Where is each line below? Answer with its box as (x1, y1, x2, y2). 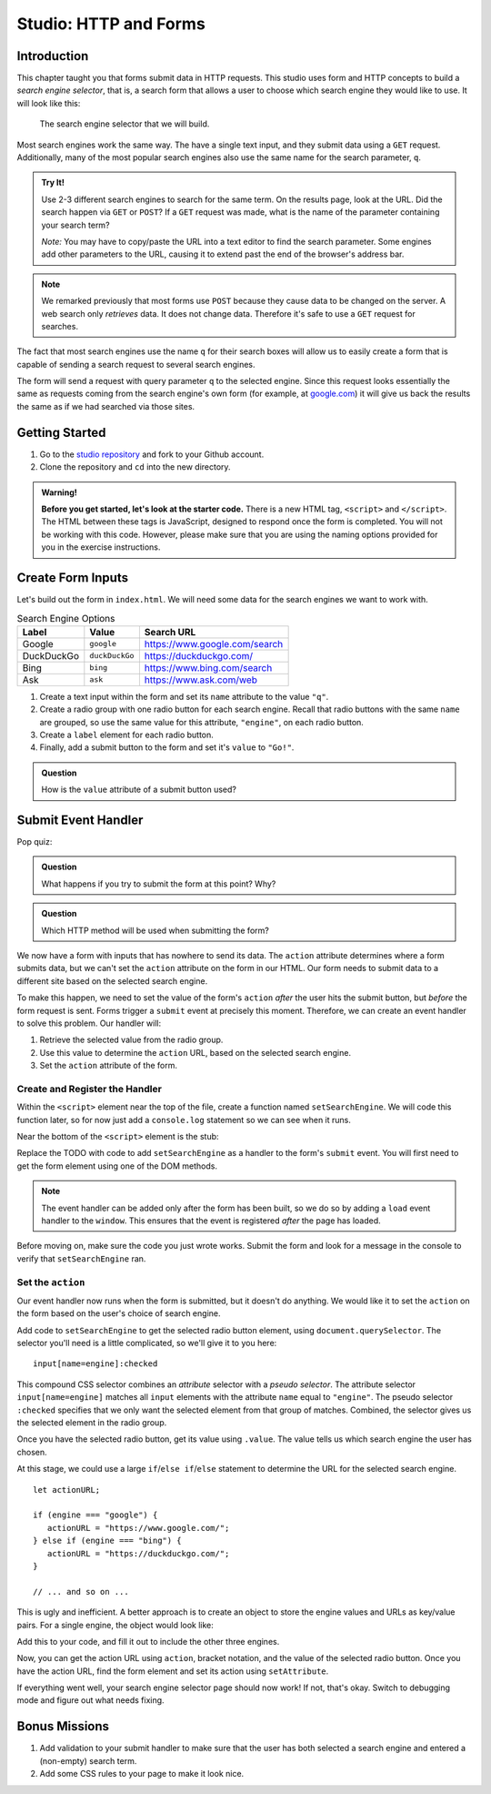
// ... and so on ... (33, 1586, 129, 1596)
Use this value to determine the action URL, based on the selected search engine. (39, 1047, 352, 1058)
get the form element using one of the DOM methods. (16, 1161, 218, 1171)
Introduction (16, 48, 89, 64)
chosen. (16, 1446, 47, 1457)
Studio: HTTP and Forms (16, 14, 206, 34)
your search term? (41, 219, 110, 230)
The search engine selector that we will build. (39, 118, 210, 129)
